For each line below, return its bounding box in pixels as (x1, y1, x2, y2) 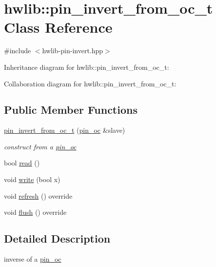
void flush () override (4, 207, 67, 217)
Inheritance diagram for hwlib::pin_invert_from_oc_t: (4, 62, 169, 72)
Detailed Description (4, 231, 111, 246)
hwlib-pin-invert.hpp (42, 45, 103, 56)
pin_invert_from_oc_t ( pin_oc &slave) (4, 125, 125, 135)
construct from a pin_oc (4, 141, 77, 151)
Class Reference (4, 17, 113, 37)
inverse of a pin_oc (4, 254, 61, 264)
